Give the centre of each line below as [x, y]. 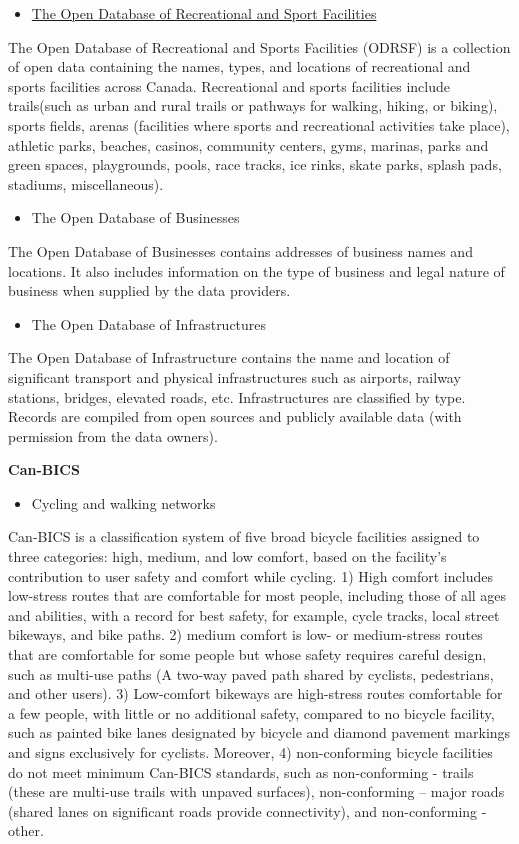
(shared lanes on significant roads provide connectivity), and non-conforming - [247, 810]
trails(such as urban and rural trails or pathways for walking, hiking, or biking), [253, 105]
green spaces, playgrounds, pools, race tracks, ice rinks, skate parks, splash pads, [255, 164]
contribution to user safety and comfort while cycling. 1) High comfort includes [250, 575]
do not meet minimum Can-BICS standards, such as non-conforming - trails [241, 771]
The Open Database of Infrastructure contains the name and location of [229, 357]
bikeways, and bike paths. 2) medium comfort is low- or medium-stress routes [245, 634]
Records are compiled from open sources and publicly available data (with [235, 416]
